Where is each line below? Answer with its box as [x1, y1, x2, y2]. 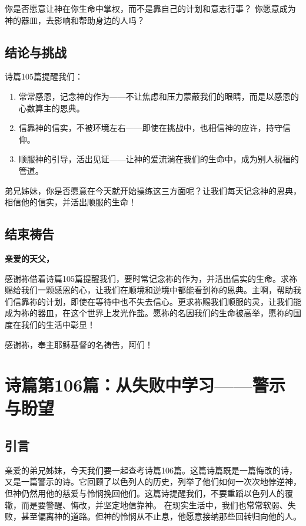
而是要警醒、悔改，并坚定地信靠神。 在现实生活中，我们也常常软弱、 [21, 498, 288, 511]
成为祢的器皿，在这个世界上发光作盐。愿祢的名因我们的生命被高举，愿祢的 [5, 307, 293, 319]
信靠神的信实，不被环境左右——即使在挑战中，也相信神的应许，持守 [18, 121, 282, 134]
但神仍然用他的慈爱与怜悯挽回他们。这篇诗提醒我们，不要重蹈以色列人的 [5, 487, 285, 499]
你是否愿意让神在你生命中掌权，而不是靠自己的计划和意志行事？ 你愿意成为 [5, 2, 296, 14]
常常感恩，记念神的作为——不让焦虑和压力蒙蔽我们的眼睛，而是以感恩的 [18, 90, 299, 102]
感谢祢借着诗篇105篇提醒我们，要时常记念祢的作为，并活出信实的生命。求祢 [5, 272, 297, 284]
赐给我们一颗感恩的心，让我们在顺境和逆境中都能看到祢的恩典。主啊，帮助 [5, 284, 293, 296]
